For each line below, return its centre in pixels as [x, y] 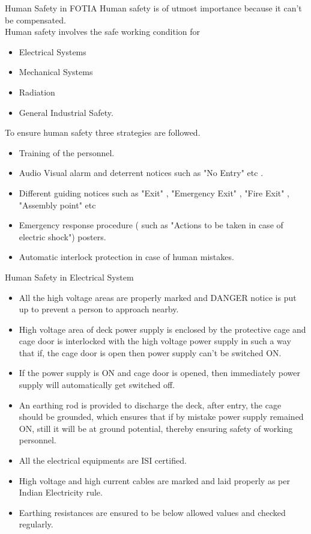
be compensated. [35, 20]
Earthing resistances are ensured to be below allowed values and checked [152, 512]
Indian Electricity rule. [61, 492]
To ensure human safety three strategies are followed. [103, 132]
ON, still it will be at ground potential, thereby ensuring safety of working [156, 428]
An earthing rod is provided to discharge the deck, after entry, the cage [150, 405]
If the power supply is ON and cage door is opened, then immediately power [159, 373]
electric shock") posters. [62, 236]
